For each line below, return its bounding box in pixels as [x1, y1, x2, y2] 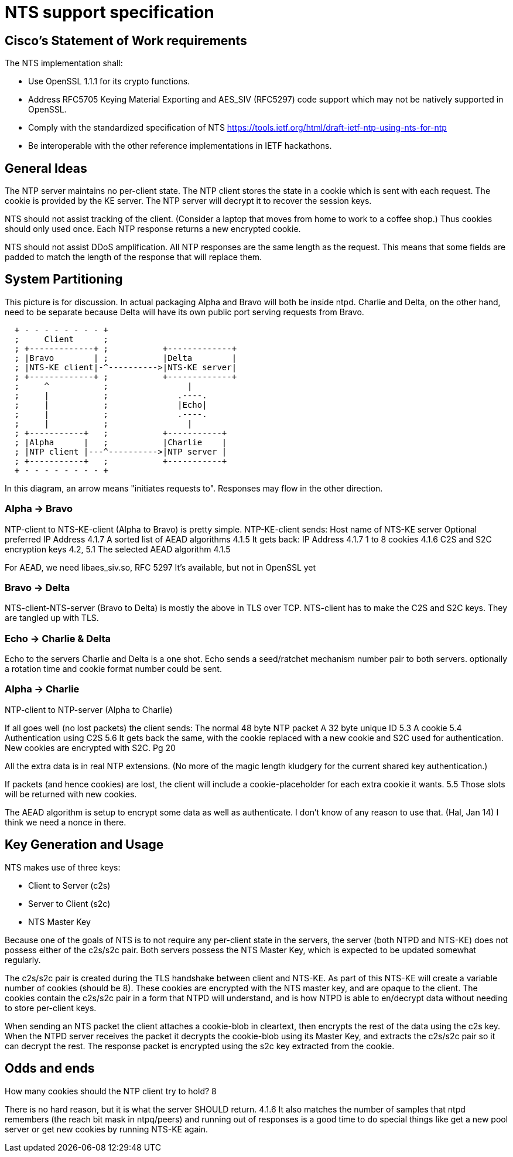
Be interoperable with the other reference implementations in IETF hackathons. [28, 141, 332, 151]
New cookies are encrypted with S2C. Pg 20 [5, 742, 176, 753]
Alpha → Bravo [5, 503, 73, 515]
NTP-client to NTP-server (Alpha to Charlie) [5, 704, 173, 715]
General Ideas [5, 161, 87, 176]
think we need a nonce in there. [5, 817, 126, 827]
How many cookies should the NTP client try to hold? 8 [5, 1086, 217, 1096]
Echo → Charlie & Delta [5, 632, 111, 644]
